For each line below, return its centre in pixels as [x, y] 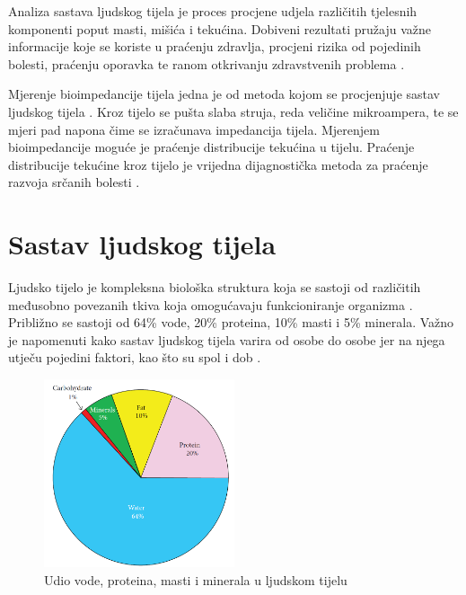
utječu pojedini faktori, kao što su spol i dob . [135, 357]
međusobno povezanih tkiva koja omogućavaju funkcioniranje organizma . [211, 304]
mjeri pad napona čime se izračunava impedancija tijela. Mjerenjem [194, 129]
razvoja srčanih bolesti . [74, 182]
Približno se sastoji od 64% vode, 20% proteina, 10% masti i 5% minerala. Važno [231, 322]
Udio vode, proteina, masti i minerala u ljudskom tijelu [196, 579]
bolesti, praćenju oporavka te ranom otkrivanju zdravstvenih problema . [207, 63]
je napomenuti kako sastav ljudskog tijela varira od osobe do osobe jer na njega [227, 339]
